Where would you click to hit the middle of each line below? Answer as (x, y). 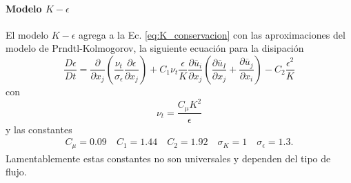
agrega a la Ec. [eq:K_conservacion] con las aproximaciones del (212, 34)
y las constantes (39, 129)
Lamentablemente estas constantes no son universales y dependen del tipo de (168, 158)
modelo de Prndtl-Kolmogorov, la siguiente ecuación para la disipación (155, 48)
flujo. (16, 172)
